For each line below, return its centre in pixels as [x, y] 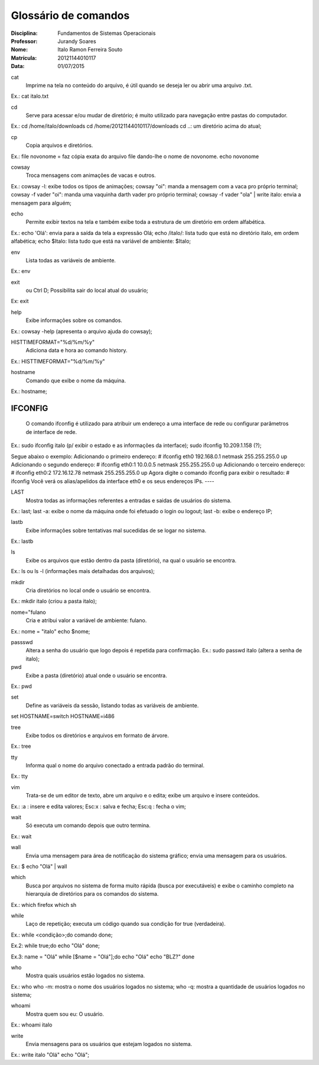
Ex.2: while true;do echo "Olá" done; [55, 946]
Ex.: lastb [22, 541]
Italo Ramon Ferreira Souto [90, 50]
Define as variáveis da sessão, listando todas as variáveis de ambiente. [112, 705]
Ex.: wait [21, 836]
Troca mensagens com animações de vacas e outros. [91, 175]
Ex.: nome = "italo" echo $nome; [51, 631]
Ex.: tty [19, 776]
